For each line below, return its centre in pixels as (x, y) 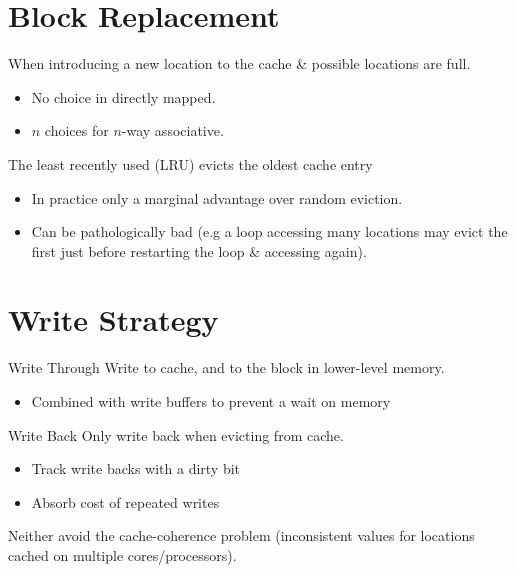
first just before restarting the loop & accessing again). (199, 250)
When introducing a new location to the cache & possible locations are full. (239, 63)
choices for (76, 130)
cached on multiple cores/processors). (122, 554)
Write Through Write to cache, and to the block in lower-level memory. (226, 367)
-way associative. (172, 130)
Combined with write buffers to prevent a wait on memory (211, 401)
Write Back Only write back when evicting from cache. (176, 434)
